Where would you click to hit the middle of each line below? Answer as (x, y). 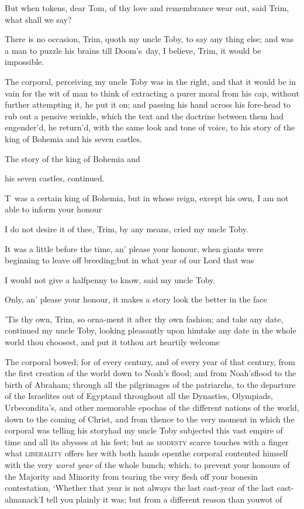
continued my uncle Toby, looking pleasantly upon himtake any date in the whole (151, 330)
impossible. (25, 62)
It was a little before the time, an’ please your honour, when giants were (134, 248)
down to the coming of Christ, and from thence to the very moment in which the (150, 419)
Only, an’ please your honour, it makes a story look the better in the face (136, 299)
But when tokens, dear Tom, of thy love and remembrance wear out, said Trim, (147, 8)
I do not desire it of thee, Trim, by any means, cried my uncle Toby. (127, 228)
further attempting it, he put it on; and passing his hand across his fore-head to (148, 104)
